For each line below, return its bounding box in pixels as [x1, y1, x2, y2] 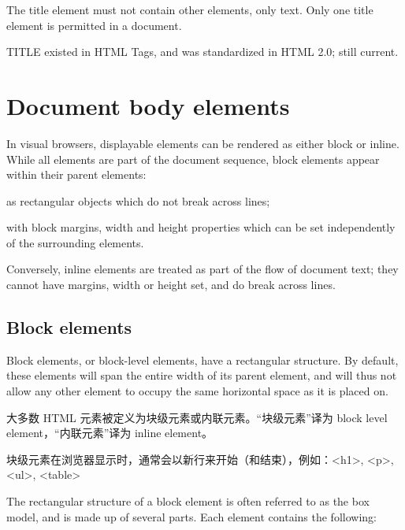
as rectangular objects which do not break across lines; [6, 192, 270, 209]
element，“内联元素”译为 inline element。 [6, 424, 214, 441]
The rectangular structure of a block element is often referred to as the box [6, 493, 370, 510]
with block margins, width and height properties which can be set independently [6, 219, 396, 235]
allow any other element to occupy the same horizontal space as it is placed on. [6, 383, 388, 399]
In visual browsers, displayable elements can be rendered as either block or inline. [6, 135, 399, 151]
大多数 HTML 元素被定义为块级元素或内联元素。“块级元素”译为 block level [6, 409, 388, 425]
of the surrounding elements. [6, 234, 144, 250]
